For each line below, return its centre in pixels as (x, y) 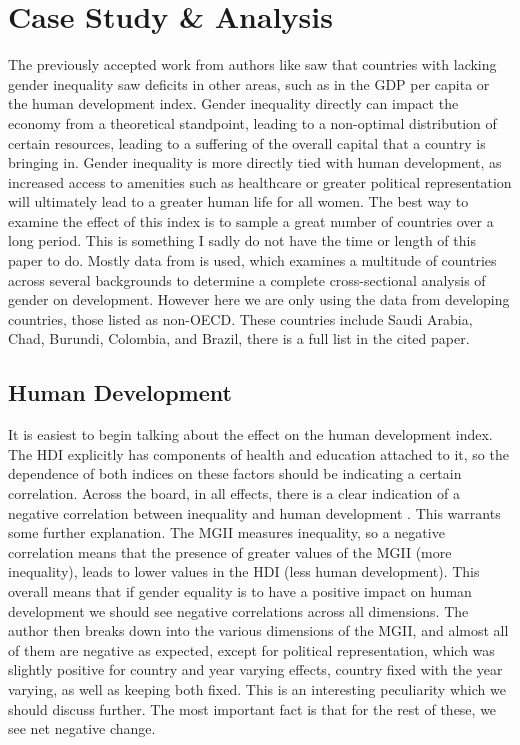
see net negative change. (82, 728)
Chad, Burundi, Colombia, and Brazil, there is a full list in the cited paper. (239, 338)
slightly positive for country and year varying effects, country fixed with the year (255, 669)
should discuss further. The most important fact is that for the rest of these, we (252, 708)
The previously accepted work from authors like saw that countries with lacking (252, 64)
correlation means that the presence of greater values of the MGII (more (230, 551)
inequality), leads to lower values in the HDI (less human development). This (244, 571)
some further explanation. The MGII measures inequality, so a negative (226, 532)
